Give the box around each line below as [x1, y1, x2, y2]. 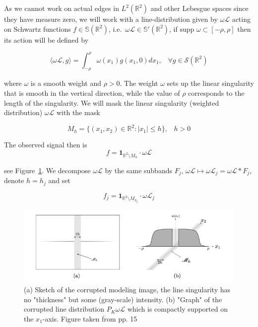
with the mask [56, 107, 100, 118]
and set [48, 175, 70, 186]
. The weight [120, 78, 158, 88]
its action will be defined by [4, 34, 89, 45]
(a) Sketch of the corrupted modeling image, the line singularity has [24, 284, 231, 295]
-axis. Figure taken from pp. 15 [42, 313, 137, 324]
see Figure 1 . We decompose [4, 165, 91, 175]
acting [232, 14, 251, 24]
